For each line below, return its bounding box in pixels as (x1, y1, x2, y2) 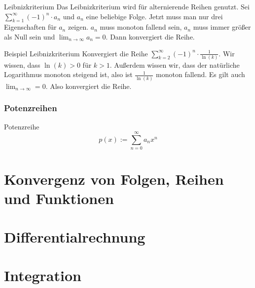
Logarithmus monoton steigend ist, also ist (4, 69, 133, 80)
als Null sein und (4, 31, 55, 41)
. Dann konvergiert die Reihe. (106, 31, 195, 41)
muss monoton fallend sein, (100, 22, 182, 32)
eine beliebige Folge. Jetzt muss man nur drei (86, 11, 223, 21)
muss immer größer (193, 22, 251, 32)
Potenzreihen (4, 102, 57, 114)
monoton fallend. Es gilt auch (156, 69, 245, 80)
